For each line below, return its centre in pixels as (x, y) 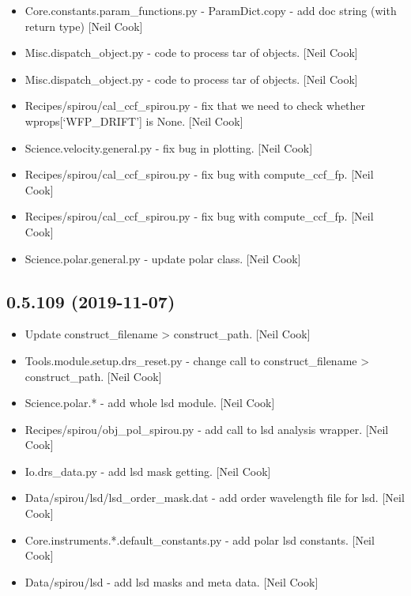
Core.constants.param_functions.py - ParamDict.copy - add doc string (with (211, 10)
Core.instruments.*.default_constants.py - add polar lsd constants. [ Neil (200, 539)
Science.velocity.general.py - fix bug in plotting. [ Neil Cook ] (169, 147)
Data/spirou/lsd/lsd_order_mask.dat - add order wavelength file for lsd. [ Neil (215, 498)
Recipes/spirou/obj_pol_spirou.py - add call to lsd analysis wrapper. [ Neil (207, 429)
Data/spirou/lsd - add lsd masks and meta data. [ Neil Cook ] (172, 581)
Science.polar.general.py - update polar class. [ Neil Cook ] (163, 258)
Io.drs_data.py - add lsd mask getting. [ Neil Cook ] (148, 471)
